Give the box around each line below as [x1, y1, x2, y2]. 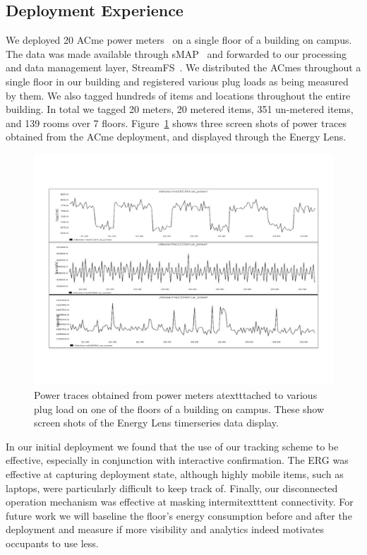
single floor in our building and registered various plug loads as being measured [6, 73, 349, 88]
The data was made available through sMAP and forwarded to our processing [6, 46, 347, 61]
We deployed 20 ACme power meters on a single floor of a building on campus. [6, 32, 352, 47]
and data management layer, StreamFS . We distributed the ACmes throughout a [6, 60, 361, 75]
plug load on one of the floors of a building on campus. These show [34, 401, 325, 416]
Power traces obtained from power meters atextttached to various [34, 388, 318, 402]
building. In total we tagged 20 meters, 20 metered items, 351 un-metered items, [6, 102, 354, 117]
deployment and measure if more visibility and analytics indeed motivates [6, 522, 325, 537]
